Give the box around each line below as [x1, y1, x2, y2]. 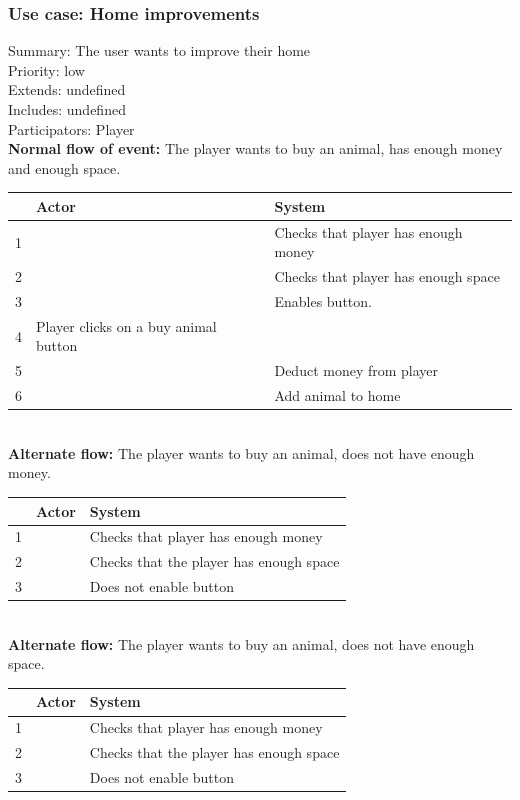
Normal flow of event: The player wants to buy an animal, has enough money [8, 138, 503, 159]
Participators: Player [8, 118, 135, 139]
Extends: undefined [8, 79, 126, 100]
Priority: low [8, 59, 85, 80]
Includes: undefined [8, 99, 126, 119]
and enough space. [8, 157, 121, 178]
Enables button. [274, 291, 372, 311]
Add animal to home [274, 385, 401, 406]
